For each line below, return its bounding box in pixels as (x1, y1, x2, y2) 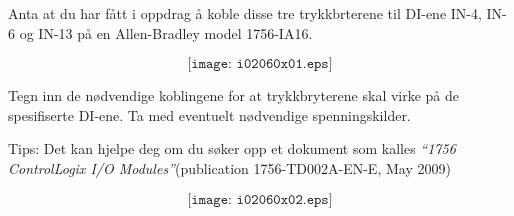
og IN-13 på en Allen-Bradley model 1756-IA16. (19, 22, 313, 43)
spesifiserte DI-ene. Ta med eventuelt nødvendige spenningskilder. (8, 104, 411, 125)
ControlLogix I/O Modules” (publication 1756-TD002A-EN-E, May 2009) (8, 157, 451, 178)
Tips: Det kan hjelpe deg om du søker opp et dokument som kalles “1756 (8, 138, 456, 159)
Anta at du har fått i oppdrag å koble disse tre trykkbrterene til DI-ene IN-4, (8, 3, 482, 23)
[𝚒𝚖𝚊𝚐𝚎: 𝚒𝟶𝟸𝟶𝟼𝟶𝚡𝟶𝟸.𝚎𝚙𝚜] (187, 192, 333, 207)
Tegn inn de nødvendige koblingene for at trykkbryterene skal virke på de (8, 85, 460, 106)
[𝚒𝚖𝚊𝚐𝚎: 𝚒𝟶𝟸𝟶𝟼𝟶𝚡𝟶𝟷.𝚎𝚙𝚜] (187, 57, 333, 72)
